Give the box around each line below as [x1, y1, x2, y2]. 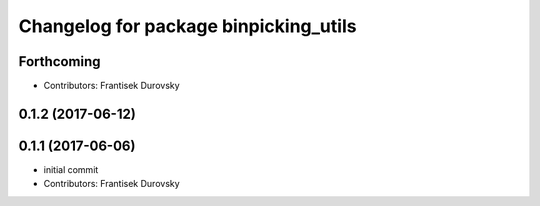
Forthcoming [18, 53, 101, 70]
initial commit [43, 163, 99, 175]
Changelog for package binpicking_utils [18, 15, 357, 37]
